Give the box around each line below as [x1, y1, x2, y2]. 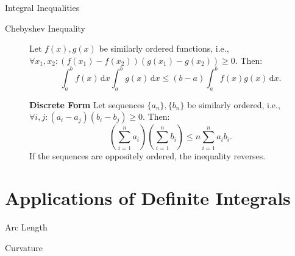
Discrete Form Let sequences [29, 98, 144, 111]
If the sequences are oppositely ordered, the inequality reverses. [29, 150, 266, 162]
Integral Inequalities [5, 1, 80, 13]
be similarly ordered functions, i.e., [99, 42, 229, 55]
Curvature [5, 241, 43, 254]
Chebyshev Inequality [5, 21, 85, 34]
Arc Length [5, 220, 48, 233]
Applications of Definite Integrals [5, 185, 291, 210]
